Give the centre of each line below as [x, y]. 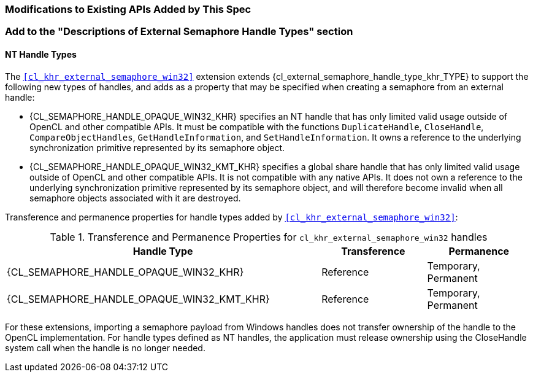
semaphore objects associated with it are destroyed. [135, 198]
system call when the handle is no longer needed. [105, 348]
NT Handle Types [41, 54]
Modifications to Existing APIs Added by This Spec [128, 9]
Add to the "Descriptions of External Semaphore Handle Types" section [179, 32]
